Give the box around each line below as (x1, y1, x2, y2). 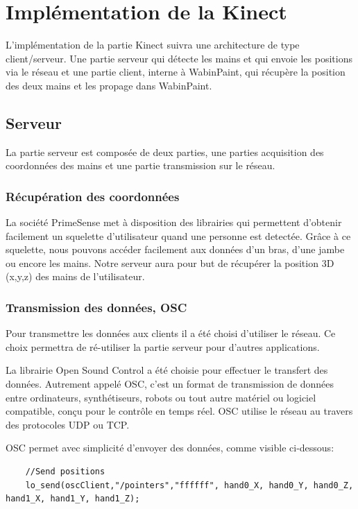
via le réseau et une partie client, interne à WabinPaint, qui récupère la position (6, 64, 346, 79)
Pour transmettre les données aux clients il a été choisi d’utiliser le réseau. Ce (6, 326, 336, 340)
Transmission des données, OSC (6, 299, 187, 316)
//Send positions (25, 467, 105, 477)
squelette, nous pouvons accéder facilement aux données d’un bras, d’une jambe (6, 242, 345, 257)
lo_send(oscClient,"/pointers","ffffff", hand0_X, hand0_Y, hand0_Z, (25, 480, 354, 490)
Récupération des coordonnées (6, 187, 180, 205)
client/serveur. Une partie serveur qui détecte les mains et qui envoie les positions (6, 51, 353, 65)
